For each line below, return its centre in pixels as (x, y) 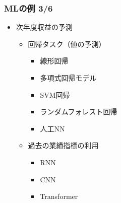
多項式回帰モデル (68, 78)
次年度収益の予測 (44, 27)
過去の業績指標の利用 (63, 145)
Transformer (59, 196)
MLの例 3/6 (28, 8)
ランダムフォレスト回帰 (79, 112)
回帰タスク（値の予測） (67, 44)
